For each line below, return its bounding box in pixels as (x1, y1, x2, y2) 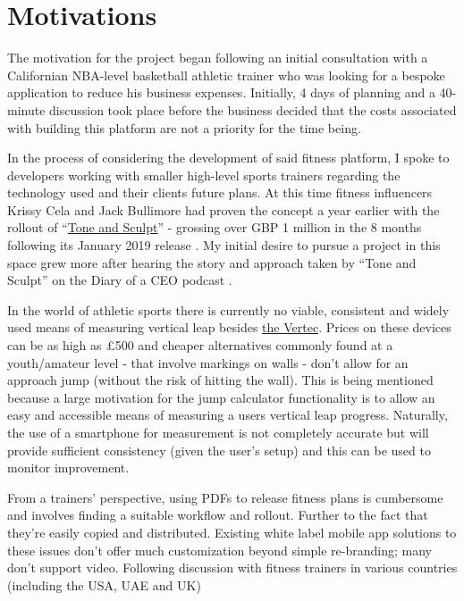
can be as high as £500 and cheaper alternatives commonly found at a (7, 336, 393, 355)
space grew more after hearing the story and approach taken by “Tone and (7, 253, 417, 271)
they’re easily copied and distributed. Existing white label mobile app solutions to (7, 522, 457, 541)
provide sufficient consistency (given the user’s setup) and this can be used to (7, 440, 431, 459)
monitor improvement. (7, 458, 130, 477)
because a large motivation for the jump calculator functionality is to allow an (7, 388, 435, 406)
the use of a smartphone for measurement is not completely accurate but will (7, 423, 429, 441)
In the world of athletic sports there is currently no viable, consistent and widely (7, 300, 450, 319)
